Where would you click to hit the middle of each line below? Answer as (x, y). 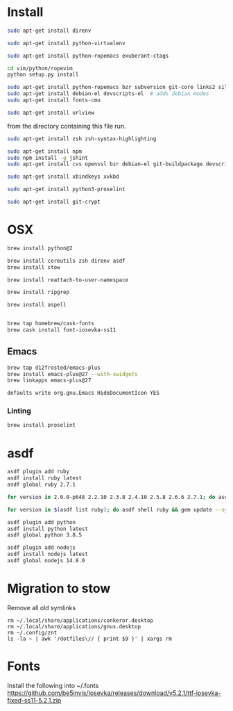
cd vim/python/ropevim (40, 68)
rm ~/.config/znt (32, 632)
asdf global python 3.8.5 (44, 535)
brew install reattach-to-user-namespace (68, 280)
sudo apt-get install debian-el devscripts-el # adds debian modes (108, 94)
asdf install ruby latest (44, 478)
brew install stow (34, 267)
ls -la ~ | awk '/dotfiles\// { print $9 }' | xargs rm (89, 639)
